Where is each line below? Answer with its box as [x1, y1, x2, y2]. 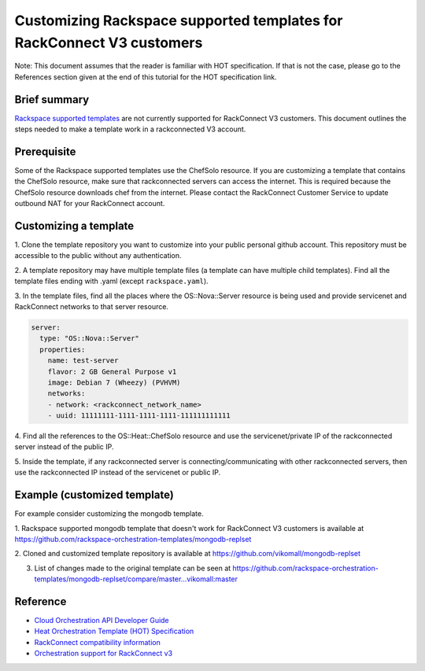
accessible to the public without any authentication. [14, 251, 182, 260]
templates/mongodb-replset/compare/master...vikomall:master [34, 574, 238, 584]
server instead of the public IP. [14, 442, 114, 452]
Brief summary [14, 93, 90, 106]
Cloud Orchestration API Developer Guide [34, 616, 169, 625]
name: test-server [47, 356, 119, 365]
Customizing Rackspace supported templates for [14, 12, 343, 29]
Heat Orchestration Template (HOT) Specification [34, 626, 194, 636]
